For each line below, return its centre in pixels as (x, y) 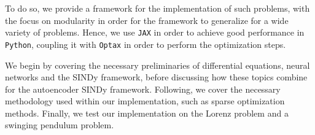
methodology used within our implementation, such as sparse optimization (145, 101)
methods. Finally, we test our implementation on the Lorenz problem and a (147, 113)
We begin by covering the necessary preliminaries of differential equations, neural (157, 65)
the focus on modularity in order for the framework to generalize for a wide (147, 20)
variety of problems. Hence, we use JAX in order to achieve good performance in (155, 32)
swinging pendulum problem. (60, 125)
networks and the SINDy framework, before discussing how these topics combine (156, 77)
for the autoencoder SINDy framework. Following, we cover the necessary (143, 89)
